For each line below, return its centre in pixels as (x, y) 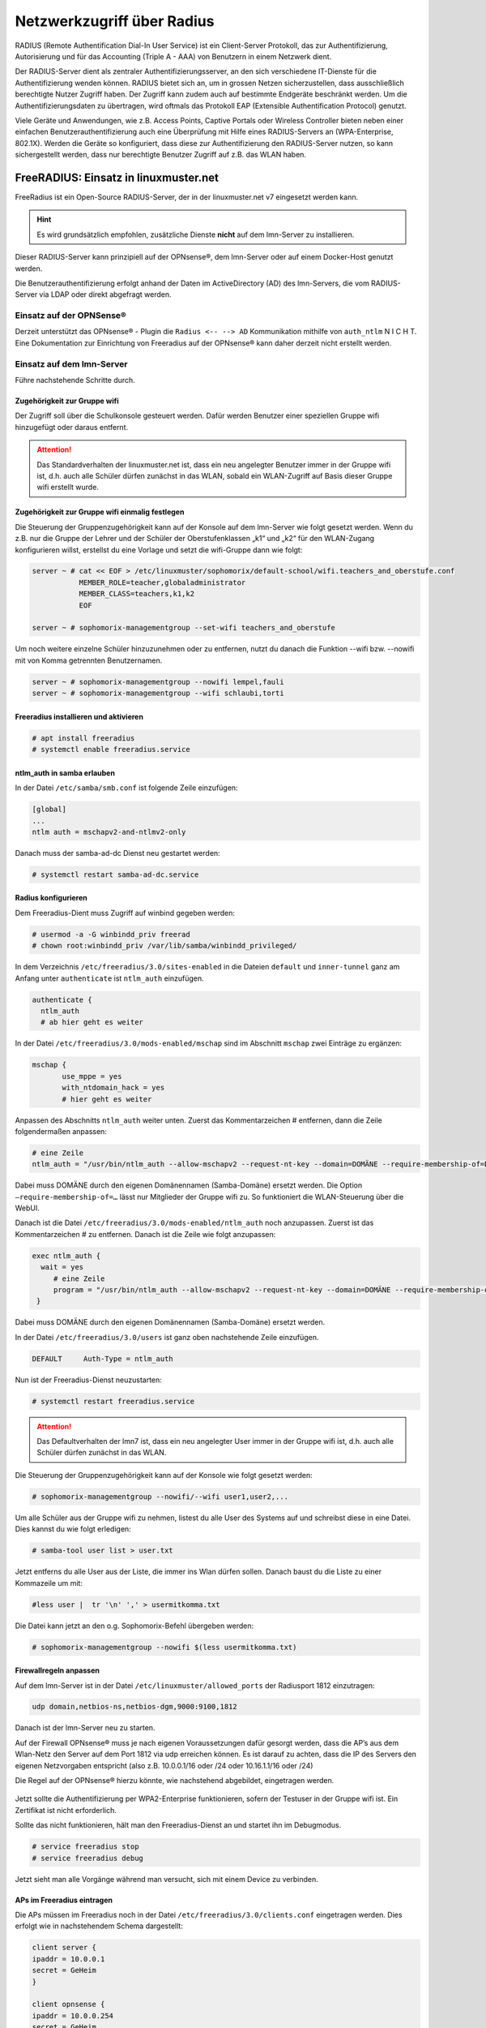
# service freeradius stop (85, 1847)
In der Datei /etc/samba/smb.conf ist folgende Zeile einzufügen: (126, 788)
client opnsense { (68, 2004)
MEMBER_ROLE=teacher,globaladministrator (162, 582)
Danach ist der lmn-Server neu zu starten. (85, 1728)
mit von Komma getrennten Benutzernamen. (89, 660)
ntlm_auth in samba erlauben (65, 773)
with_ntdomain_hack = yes (113, 1088)
